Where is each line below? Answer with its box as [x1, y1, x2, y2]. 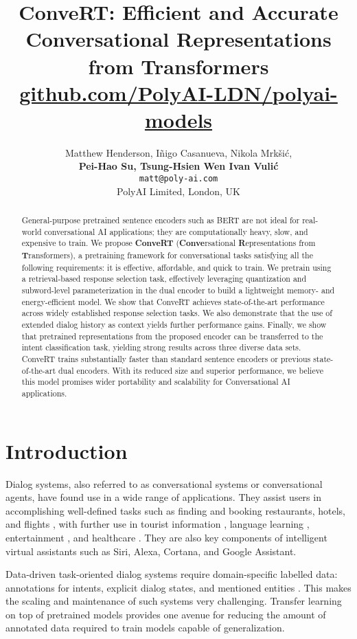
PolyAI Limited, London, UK [117, 183, 240, 198]
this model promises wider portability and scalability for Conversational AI [21, 376, 290, 388]
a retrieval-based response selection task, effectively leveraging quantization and [21, 273, 307, 284]
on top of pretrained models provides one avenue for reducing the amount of [5, 607, 326, 621]
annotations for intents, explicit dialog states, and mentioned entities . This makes [5, 580, 352, 594]
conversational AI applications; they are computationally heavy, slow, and [44, 225, 308, 237]
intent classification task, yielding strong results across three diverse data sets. [21, 341, 301, 353]
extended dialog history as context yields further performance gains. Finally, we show [21, 319, 327, 330]
